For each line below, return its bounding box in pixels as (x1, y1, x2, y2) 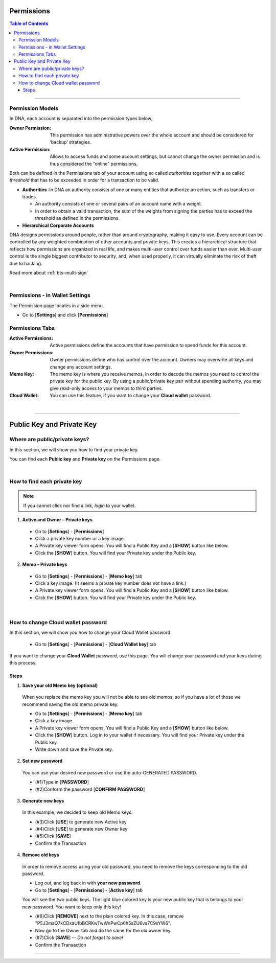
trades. (22, 194, 37, 200)
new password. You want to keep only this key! (22, 904, 121, 910)
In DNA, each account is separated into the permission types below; (9, 116, 153, 122)
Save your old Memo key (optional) (22, 682, 98, 689)
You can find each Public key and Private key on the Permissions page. (9, 456, 161, 462)
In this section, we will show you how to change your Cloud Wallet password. (9, 629, 172, 636)
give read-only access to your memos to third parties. (50, 385, 163, 391)
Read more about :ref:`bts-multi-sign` (9, 269, 88, 276)
